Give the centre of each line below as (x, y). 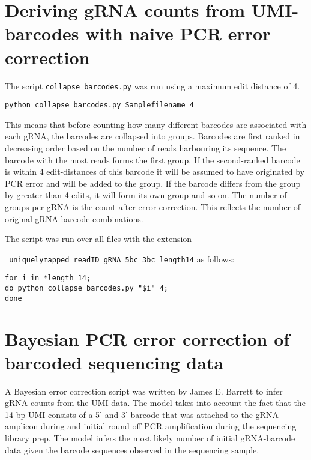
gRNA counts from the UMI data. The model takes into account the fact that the (155, 403)
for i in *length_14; (48, 278)
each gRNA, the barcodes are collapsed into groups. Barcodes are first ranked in (152, 136)
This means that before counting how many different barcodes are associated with (156, 124)
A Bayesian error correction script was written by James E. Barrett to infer (144, 391)
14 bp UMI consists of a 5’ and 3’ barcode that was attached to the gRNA (142, 414)
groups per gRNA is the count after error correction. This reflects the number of (153, 206)
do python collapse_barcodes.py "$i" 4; (87, 289)
